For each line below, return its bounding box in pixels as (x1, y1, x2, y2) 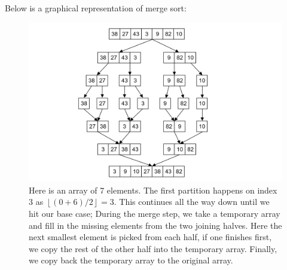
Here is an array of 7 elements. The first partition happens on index (29, 183, 277, 196)
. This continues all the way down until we (114, 195, 270, 208)
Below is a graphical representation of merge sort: (5, 2, 187, 14)
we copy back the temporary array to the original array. (29, 254, 233, 266)
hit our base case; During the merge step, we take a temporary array (29, 207, 280, 220)
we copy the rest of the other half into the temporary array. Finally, (29, 242, 277, 254)
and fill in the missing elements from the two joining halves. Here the (29, 219, 282, 231)
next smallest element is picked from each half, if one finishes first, (29, 231, 272, 243)
